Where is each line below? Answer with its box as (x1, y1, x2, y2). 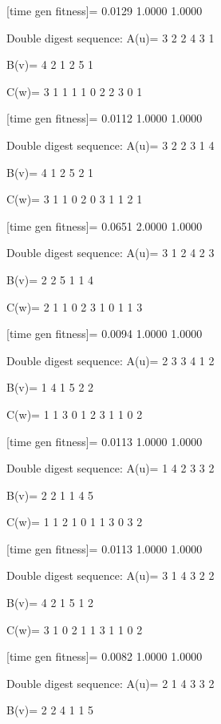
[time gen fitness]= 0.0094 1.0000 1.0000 (6, 325, 203, 342)
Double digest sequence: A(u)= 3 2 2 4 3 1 (6, 29, 215, 46)
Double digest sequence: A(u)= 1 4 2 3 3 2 (6, 460, 215, 477)
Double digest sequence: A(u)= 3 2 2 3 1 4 (6, 136, 215, 153)
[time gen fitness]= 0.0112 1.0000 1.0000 (6, 110, 203, 127)
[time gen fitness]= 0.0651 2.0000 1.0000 (6, 217, 203, 234)
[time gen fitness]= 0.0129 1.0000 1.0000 (6, 2, 203, 18)
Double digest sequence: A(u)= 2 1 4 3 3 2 (6, 674, 215, 691)
